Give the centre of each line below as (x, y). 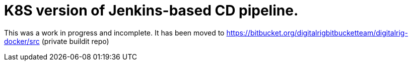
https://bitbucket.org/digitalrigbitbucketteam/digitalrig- (317, 32)
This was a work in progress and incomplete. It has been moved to (114, 32)
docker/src (22, 41)
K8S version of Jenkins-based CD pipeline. (151, 10)
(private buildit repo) (75, 41)
